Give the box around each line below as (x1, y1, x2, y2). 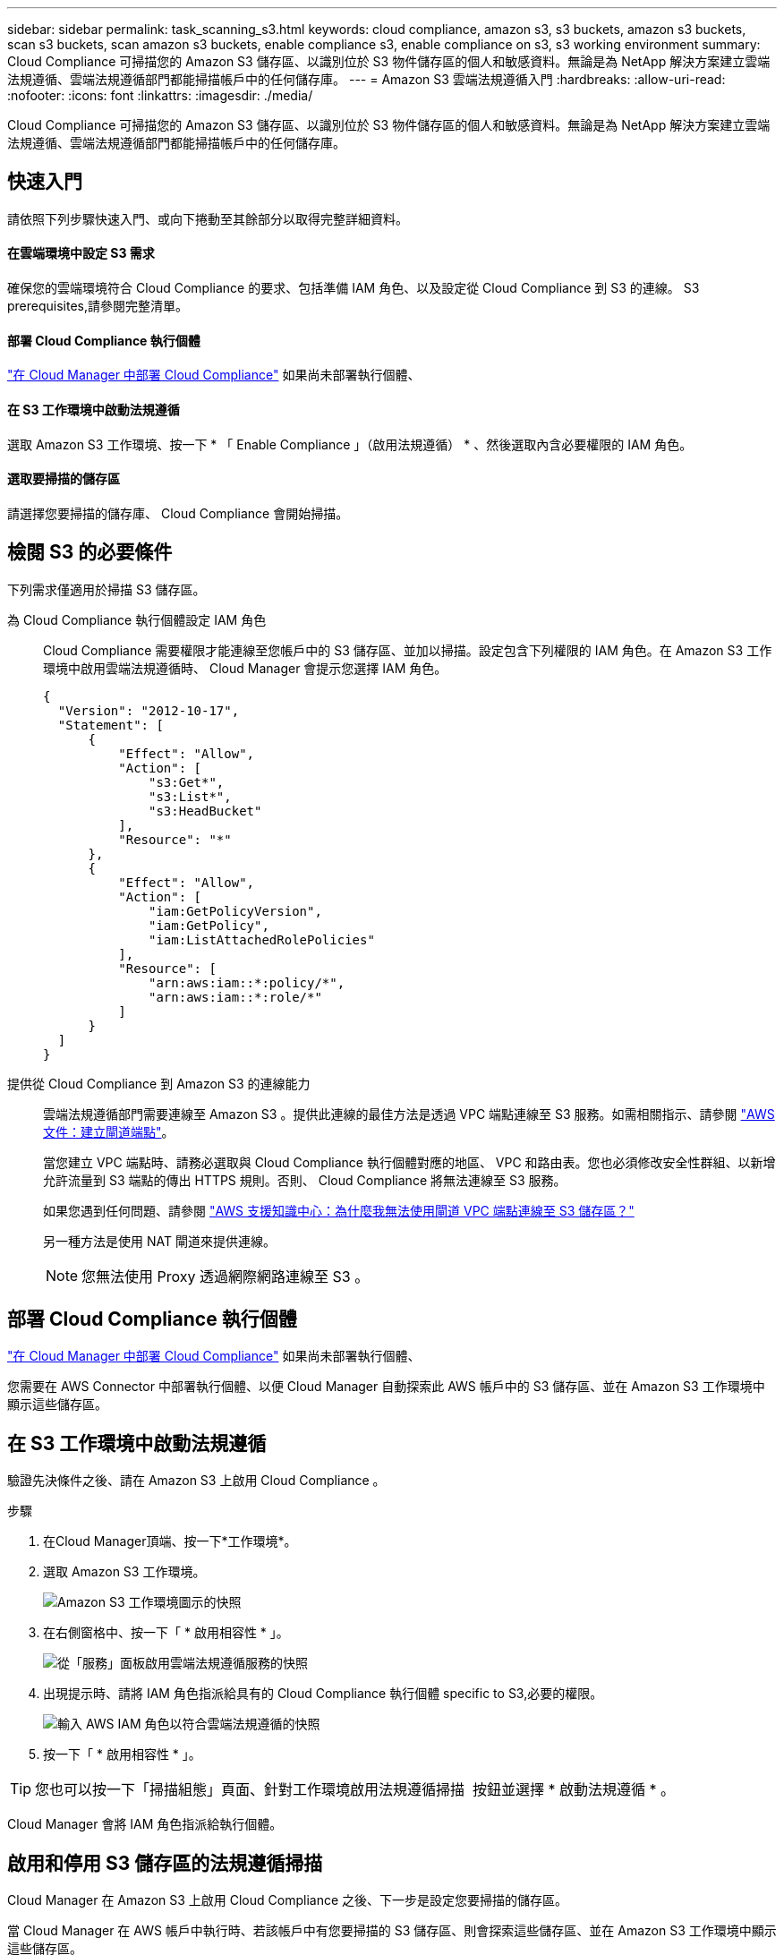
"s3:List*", (149, 789, 232, 804)
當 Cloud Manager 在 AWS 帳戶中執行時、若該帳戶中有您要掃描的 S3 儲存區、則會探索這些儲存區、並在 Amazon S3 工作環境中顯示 (7, 1923, 777, 1939)
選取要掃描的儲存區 (7, 471, 120, 487)
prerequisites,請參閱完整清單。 (7, 298, 189, 314)
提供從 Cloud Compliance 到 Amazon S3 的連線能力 (7, 1075, 311, 1091)
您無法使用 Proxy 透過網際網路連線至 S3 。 (81, 1267, 370, 1285)
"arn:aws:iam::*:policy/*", (149, 975, 345, 990)
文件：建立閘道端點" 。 (43, 1123, 175, 1140)
